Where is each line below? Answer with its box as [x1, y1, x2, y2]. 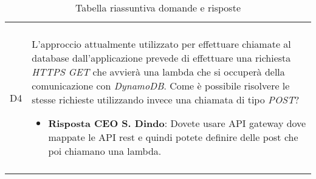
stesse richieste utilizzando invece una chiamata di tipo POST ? [32, 93, 300, 106]
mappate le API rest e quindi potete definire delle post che [48, 130, 298, 144]
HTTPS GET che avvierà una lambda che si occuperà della [32, 65, 285, 79]
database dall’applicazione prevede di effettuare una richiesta [32, 51, 291, 65]
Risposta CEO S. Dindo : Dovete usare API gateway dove [48, 116, 306, 130]
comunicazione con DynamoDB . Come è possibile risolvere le [32, 79, 290, 93]
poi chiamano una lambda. [48, 144, 162, 158]
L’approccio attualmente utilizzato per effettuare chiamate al [32, 37, 291, 51]
